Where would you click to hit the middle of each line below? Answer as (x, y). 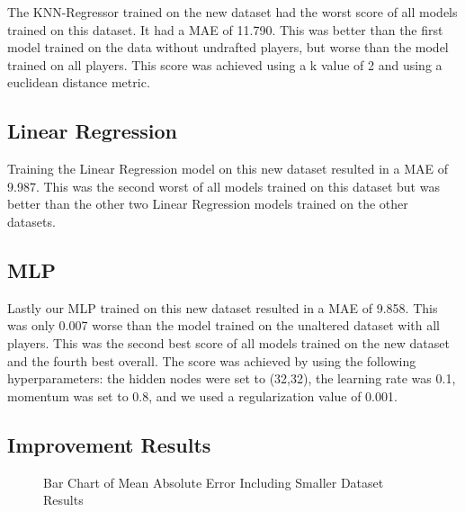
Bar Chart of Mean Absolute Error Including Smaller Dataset (214, 482)
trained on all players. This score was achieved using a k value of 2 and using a (225, 64)
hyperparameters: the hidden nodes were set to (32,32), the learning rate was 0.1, (232, 378)
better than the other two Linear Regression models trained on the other (208, 204)
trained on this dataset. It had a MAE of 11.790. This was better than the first (225, 29)
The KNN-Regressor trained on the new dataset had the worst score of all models (232, 12)
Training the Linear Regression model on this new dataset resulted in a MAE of (228, 169)
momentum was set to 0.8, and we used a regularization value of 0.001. (202, 395)
